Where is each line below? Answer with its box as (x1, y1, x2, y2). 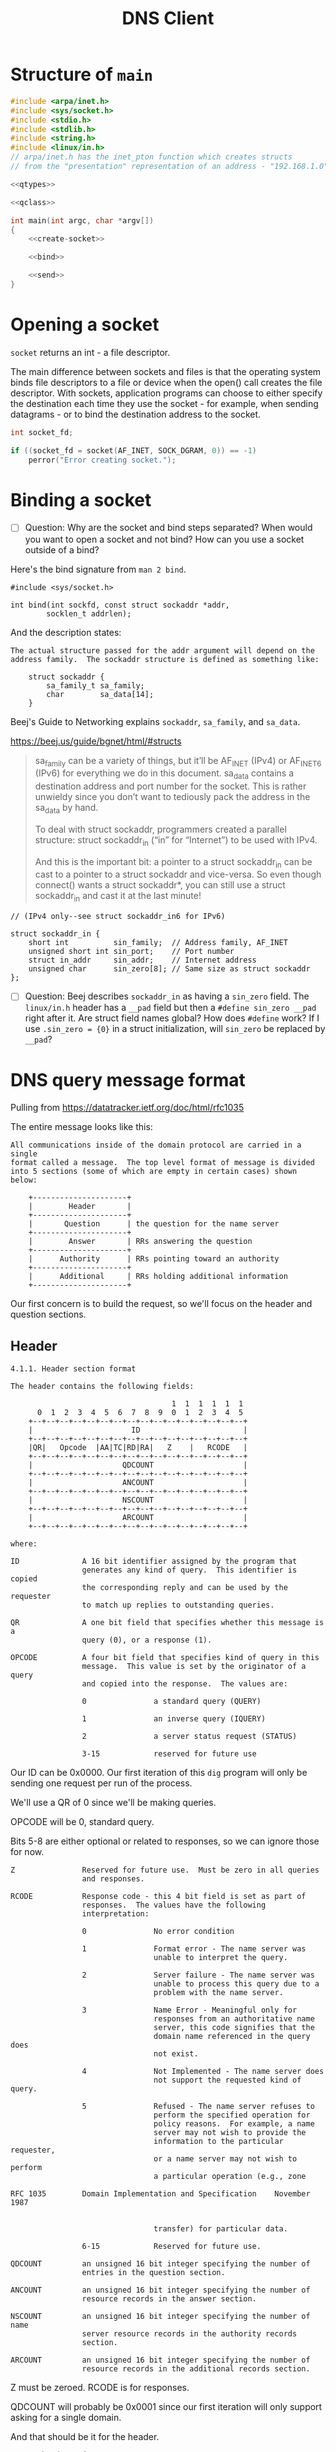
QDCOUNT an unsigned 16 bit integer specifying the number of (10, 2259, 311, 2269)
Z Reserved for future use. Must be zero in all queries (10, 1865, 320, 1876)
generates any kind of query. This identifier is (81, 1565, 298, 1576)
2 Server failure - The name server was (81, 1970, 315, 1981)
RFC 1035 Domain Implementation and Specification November (10, 2189, 311, 2199)
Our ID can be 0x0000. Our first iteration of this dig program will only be (10, 1767, 308, 1779)
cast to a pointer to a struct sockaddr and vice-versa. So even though (34, 868, 322, 881)
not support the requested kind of (153, 2075, 302, 2086)
